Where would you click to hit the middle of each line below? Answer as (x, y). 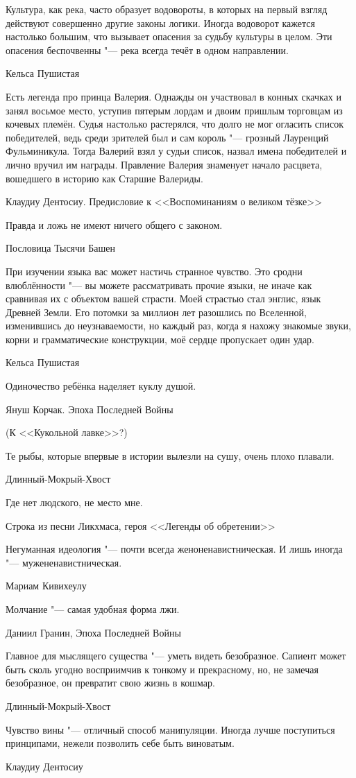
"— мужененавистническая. (64, 562)
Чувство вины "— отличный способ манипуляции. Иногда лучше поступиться (170, 729)
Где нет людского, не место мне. (74, 502)
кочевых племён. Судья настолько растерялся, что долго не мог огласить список (175, 124)
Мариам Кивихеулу (46, 586)
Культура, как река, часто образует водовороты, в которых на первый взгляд (167, 9)
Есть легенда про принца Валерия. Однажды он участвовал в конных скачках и (173, 96)
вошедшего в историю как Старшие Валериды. (104, 178)
